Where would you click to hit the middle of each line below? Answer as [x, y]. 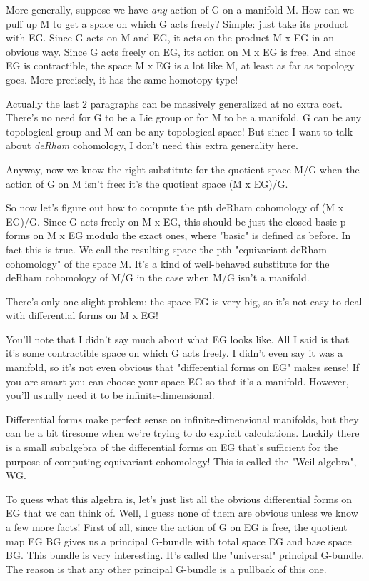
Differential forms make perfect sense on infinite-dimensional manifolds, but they [182, 419]
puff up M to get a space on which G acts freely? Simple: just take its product [177, 23]
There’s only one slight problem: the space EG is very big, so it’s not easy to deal [184, 301]
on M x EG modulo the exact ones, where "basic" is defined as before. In [192, 235]
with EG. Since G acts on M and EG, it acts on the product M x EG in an [170, 37]
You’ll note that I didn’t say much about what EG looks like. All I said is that [178, 339]
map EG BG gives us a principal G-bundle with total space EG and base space [179, 541]
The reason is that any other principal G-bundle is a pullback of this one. [166, 569]
